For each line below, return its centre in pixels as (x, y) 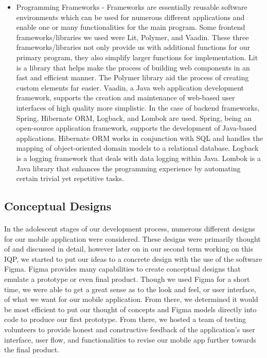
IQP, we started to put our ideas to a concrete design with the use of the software (133, 258)
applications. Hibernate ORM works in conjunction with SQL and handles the (139, 138)
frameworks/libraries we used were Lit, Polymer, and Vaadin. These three (132, 37)
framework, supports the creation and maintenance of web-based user (126, 97)
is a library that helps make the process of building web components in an (133, 67)
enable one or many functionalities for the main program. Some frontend (131, 27)
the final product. (32, 350)
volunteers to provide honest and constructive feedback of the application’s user (130, 329)
